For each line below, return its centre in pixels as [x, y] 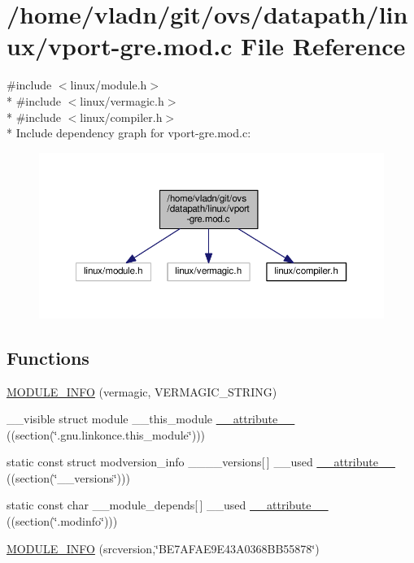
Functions [48, 357]
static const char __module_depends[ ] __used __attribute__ [168, 505]
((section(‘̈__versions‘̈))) [68, 477]
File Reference [323, 46]
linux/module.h [109, 85]
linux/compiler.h [121, 117]
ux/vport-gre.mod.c [120, 46]
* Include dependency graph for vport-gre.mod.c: [129, 133]
